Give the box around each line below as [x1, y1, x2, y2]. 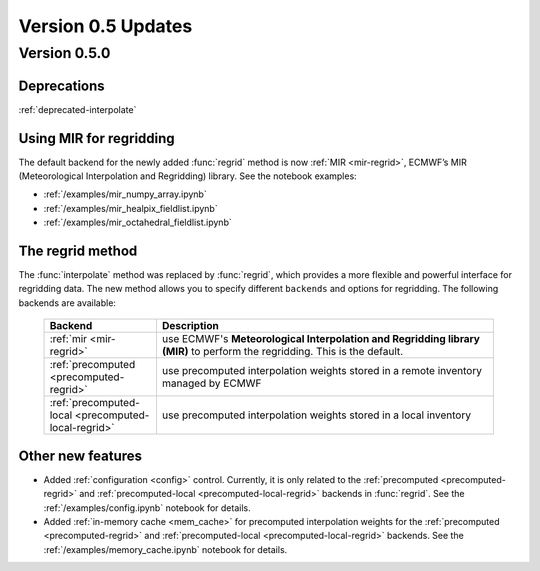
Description [161, 319, 219, 333]
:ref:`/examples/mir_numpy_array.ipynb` [43, 188, 207, 200]
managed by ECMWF [161, 376, 262, 390]
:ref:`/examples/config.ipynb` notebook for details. [43, 501, 251, 514]
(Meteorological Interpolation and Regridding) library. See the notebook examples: [18, 170, 357, 182]
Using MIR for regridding [18, 130, 175, 147]
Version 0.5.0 [18, 44, 111, 62]
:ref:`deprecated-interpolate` [18, 103, 137, 115]
